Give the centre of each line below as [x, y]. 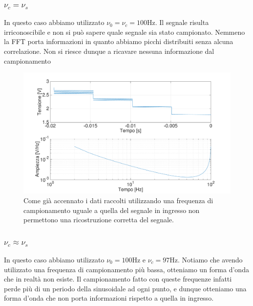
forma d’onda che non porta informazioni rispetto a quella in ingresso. [109, 298]
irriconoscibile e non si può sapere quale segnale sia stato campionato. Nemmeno [125, 32]
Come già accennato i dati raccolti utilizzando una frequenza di [118, 200]
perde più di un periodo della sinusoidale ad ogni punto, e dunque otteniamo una [125, 288]
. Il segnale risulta [182, 22]
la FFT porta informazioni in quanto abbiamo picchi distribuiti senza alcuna [119, 41]
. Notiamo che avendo [210, 259]
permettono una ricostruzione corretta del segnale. [99, 220]
